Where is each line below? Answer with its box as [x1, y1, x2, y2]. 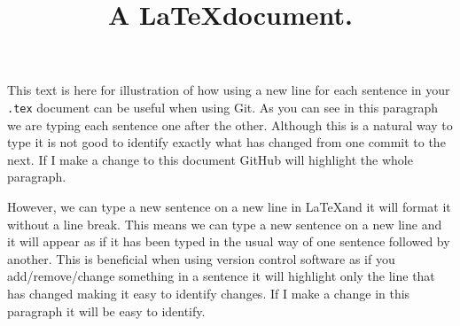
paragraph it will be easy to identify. [7, 301, 206, 320]
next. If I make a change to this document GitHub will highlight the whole [7, 150, 413, 168]
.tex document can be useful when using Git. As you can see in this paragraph [7, 97, 439, 116]
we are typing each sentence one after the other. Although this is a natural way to [7, 115, 453, 134]
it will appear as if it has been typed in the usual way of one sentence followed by [7, 232, 450, 251]
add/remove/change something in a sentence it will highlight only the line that [7, 267, 435, 285]
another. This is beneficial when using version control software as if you [7, 249, 395, 268]
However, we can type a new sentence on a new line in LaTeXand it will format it [7, 198, 451, 215]
